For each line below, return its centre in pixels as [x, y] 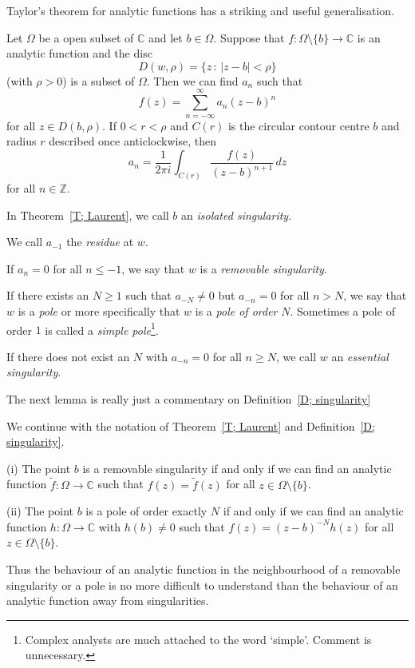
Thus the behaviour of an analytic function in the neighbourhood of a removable [204, 569]
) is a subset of [99, 80]
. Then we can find [192, 80]
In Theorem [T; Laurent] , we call [88, 215]
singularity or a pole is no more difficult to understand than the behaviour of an [202, 584]
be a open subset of [86, 37]
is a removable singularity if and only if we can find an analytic [237, 468]
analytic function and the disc [79, 53]
